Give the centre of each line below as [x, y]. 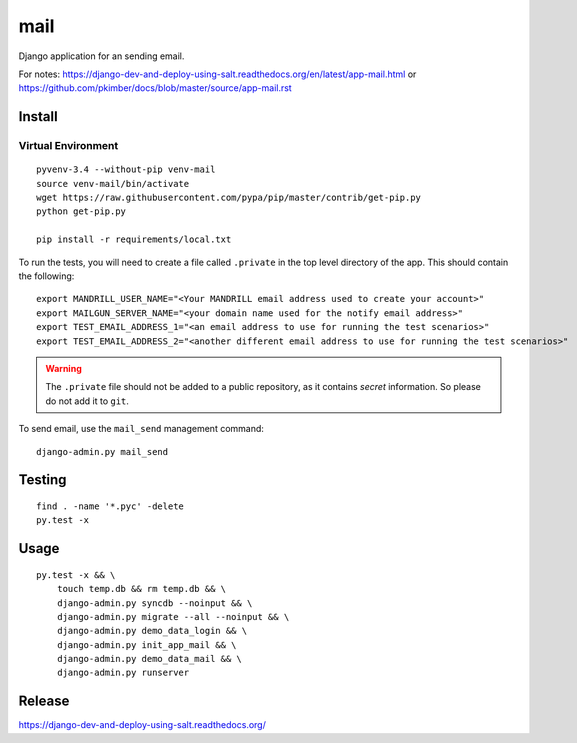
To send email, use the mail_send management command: [141, 429]
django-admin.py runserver [123, 673]
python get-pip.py [81, 211]
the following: [46, 276]
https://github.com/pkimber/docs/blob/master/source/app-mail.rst [155, 88]
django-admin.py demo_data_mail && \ [149, 659]
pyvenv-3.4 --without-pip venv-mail [126, 169]
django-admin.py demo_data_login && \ [152, 631]
